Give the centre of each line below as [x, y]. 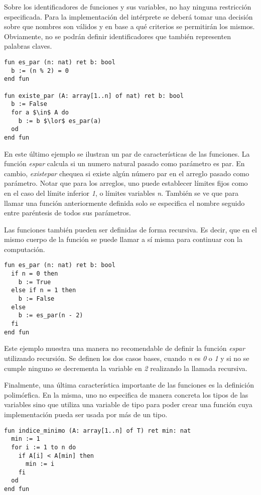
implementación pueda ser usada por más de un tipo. [86, 414]
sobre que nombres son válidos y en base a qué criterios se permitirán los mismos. [129, 26]
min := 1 [26, 439]
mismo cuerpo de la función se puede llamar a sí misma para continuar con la [123, 239]
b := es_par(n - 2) [51, 316]
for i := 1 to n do [44, 447]
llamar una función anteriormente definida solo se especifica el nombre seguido [124, 203]
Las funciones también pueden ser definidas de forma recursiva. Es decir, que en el [130, 229]
